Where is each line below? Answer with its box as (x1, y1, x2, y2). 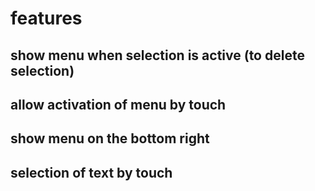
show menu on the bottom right (10, 130, 210, 147)
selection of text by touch (10, 164, 173, 181)
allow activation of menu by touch (10, 96, 227, 113)
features (10, 7, 83, 30)
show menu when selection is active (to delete (10, 47, 305, 64)
